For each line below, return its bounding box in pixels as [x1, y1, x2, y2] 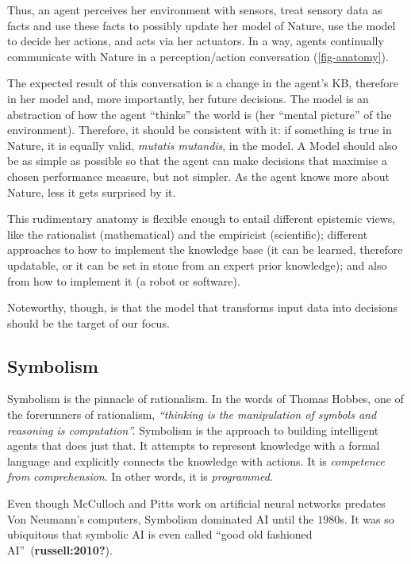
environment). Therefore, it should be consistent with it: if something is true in [7, 121, 392, 138]
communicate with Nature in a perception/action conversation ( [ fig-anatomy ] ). [7, 48, 389, 64]
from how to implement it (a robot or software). [7, 272, 240, 289]
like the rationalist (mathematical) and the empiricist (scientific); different [7, 225, 368, 242]
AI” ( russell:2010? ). [7, 541, 113, 558]
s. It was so [340, 510, 394, 527]
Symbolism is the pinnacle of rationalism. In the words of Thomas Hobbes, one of [7, 390, 404, 407]
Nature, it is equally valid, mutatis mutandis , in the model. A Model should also [7, 136, 398, 153]
